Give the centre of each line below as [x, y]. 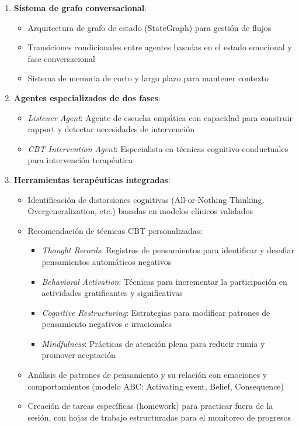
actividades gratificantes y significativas [112, 293]
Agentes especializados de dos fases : [87, 97]
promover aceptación [79, 355]
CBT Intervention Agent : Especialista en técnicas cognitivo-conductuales [158, 148]
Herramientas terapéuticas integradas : [92, 179]
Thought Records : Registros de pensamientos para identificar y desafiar [168, 250]
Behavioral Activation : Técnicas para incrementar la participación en [164, 281]
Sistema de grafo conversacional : [80, 8]
